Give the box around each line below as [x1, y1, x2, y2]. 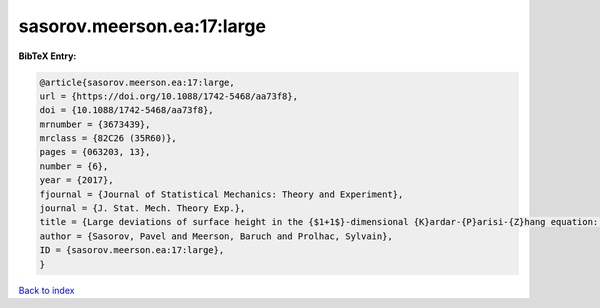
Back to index [18, 284, 75, 296]
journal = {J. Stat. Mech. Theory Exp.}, [39, 203, 246, 214]
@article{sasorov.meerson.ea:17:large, [39, 76, 235, 88]
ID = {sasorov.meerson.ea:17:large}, [39, 245, 225, 256]
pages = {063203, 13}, [39, 146, 151, 158]
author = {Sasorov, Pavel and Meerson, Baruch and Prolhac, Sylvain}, [39, 230, 394, 242]
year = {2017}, [39, 175, 114, 186]
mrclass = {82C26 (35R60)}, [39, 133, 177, 144]
